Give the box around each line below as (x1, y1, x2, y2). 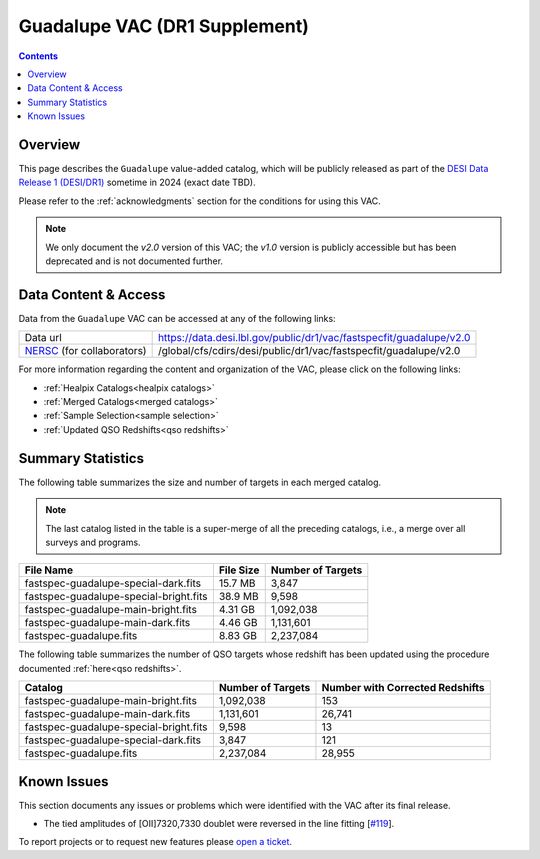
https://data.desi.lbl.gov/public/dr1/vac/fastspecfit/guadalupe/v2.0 (157, 331, 471, 345)
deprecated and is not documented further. (45, 255, 224, 267)
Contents (18, 50, 59, 62)
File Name (24, 563, 74, 577)
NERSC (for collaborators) (24, 344, 147, 358)
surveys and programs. (45, 536, 141, 548)
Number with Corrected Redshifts (321, 681, 485, 695)
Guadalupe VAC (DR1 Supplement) (18, 15, 310, 37)
